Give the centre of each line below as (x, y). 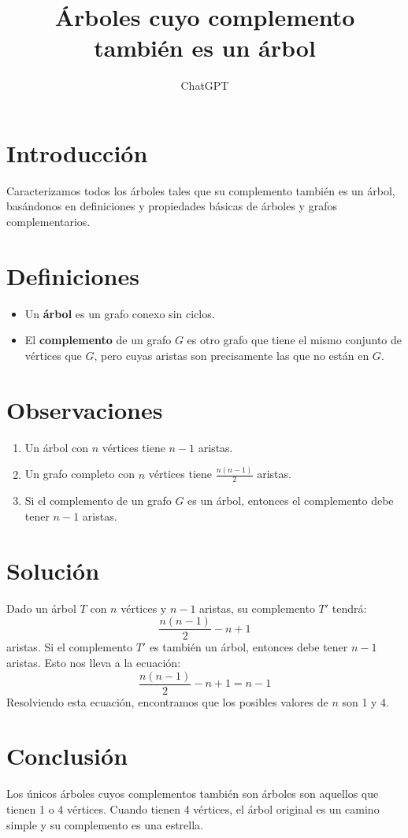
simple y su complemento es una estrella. (105, 824)
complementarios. (48, 222)
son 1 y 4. (366, 701)
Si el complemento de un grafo (98, 501)
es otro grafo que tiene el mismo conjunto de (295, 340)
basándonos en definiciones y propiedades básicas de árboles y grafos (172, 206)
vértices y (144, 608)
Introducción (77, 152)
